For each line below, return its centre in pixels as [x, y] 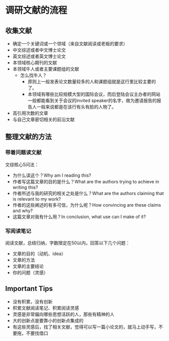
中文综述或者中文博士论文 [39, 50]
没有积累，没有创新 [33, 302]
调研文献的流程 [36, 10]
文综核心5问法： [22, 164]
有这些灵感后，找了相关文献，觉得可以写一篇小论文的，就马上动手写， [86, 327]
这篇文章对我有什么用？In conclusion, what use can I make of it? [79, 216]
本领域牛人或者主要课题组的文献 [46, 69]
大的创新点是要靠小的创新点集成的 [48, 320]
